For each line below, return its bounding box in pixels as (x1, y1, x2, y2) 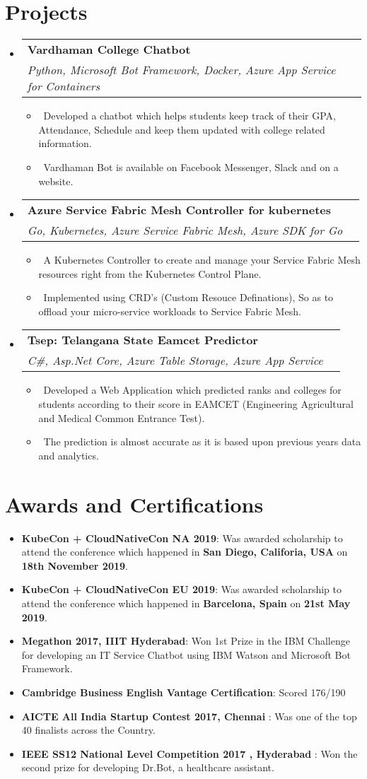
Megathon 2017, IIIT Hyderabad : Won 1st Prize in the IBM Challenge (21, 633, 350, 648)
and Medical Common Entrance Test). (38, 410, 205, 425)
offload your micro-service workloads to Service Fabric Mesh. (38, 303, 301, 318)
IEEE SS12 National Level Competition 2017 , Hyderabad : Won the (21, 746, 358, 761)
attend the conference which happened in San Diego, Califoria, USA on (21, 544, 348, 559)
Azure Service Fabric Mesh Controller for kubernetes (27, 201, 331, 218)
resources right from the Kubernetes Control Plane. (38, 266, 262, 281)
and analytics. (38, 447, 99, 462)
